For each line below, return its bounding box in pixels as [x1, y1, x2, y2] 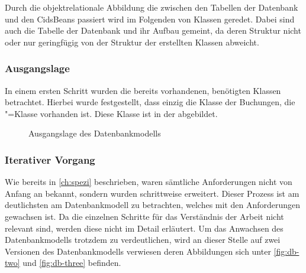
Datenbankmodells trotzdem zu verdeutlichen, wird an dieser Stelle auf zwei [5, 233, 281, 246]
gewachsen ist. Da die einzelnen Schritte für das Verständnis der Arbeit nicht [5, 210, 284, 222]
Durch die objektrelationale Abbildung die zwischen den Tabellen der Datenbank [5, 1, 298, 13]
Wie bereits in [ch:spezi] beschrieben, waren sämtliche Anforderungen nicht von [5, 175, 292, 188]
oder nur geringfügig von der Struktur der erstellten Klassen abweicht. [5, 35, 259, 48]
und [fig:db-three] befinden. [22, 256, 121, 269]
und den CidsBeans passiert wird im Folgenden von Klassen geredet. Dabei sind [5, 12, 295, 25]
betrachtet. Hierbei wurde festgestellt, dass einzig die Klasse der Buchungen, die [5, 96, 295, 108]
